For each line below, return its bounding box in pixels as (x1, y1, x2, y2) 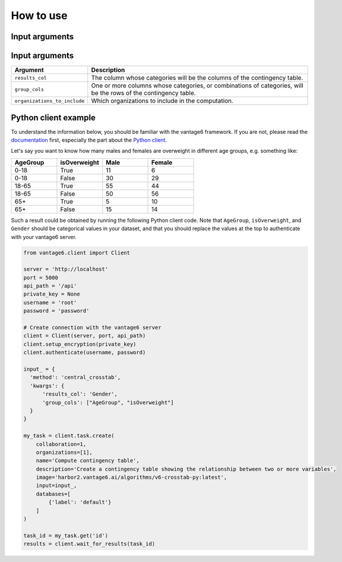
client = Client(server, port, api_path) (23, 332, 146, 339)
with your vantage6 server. (11, 233, 77, 240)
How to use (11, 9, 68, 22)
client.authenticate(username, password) (23, 349, 146, 356)
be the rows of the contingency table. (91, 89, 196, 98)
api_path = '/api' (23, 282, 77, 290)
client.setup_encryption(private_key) (23, 341, 137, 347)
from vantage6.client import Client (23, 249, 131, 256)
